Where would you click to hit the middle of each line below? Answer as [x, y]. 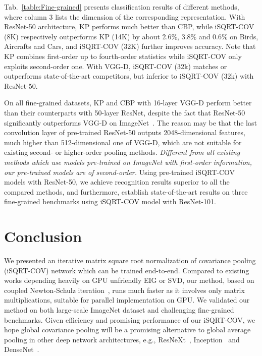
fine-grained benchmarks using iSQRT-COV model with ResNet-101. [110, 201]
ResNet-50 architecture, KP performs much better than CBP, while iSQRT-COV [129, 26]
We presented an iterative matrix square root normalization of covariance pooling [130, 260]
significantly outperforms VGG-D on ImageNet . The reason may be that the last [130, 122]
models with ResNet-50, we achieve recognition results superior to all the [117, 182]
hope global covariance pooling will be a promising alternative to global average [127, 330]
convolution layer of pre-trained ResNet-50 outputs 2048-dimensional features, [125, 132]
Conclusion [43, 236]
